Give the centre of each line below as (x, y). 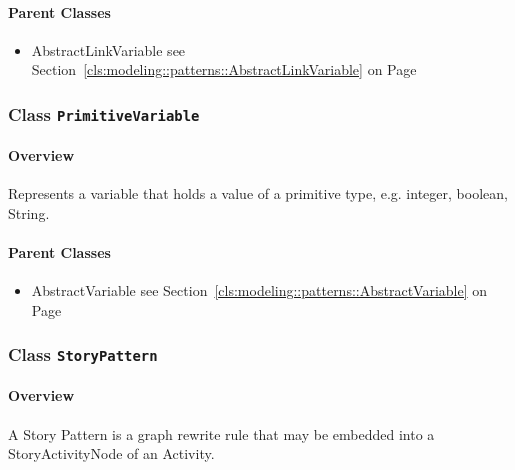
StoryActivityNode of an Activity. (111, 453)
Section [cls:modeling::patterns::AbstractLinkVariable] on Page (224, 69)
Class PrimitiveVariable (104, 113)
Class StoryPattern (83, 354)
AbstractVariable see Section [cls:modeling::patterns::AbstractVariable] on (259, 290)
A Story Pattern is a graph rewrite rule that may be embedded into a (221, 433)
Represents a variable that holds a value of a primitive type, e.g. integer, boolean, (258, 193)
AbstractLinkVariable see (108, 49)
